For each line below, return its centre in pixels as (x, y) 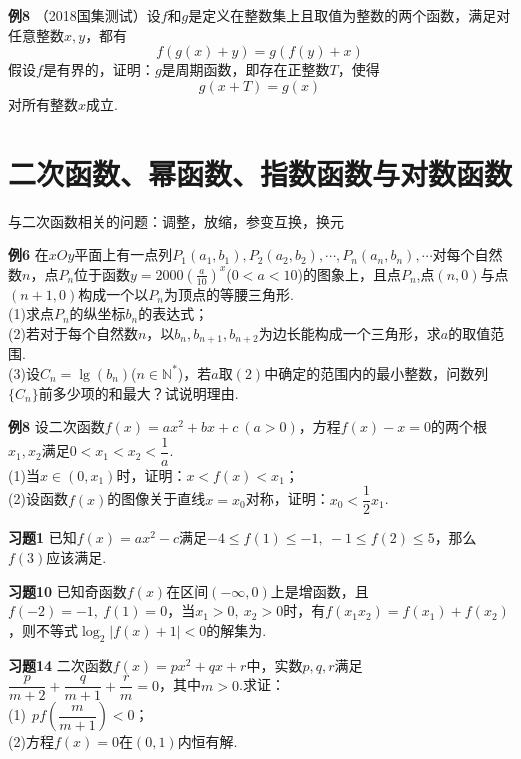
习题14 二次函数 (60, 664)
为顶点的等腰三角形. (228, 293)
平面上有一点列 (123, 254)
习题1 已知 (42, 537)
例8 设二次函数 (56, 426)
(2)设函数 (38, 498)
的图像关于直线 (156, 498)
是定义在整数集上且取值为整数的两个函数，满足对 (349, 15)
